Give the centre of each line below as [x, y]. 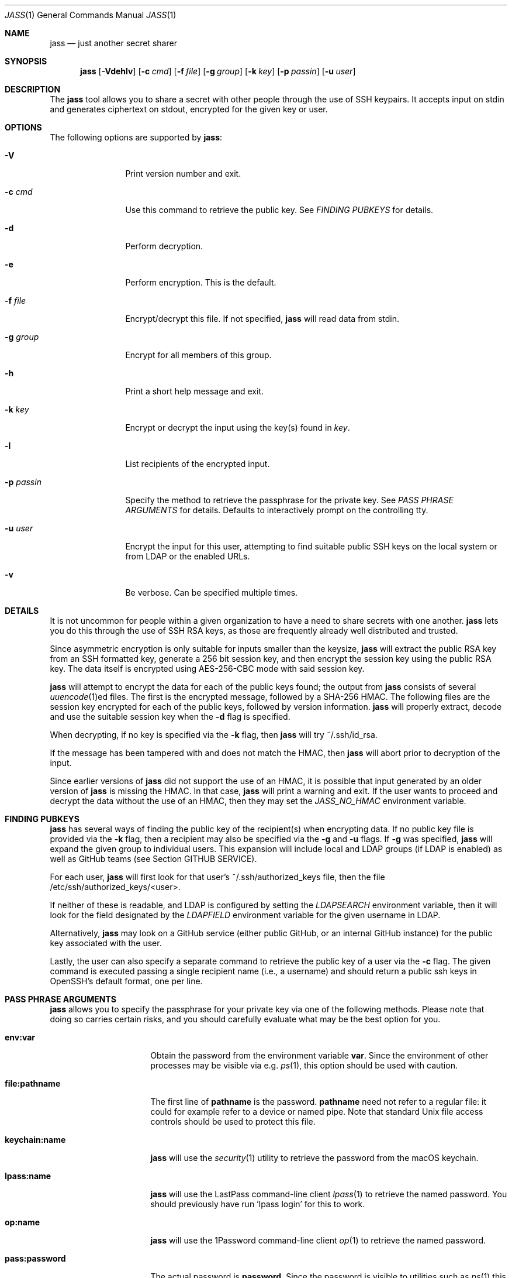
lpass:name [28, 1176]
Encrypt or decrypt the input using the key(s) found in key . [238, 427]
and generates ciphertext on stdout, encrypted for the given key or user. [189, 109]
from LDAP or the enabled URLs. [188, 556]
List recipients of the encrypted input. [198, 464]
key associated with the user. [106, 943]
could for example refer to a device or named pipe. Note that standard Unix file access [317, 1112]
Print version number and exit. [183, 174]
